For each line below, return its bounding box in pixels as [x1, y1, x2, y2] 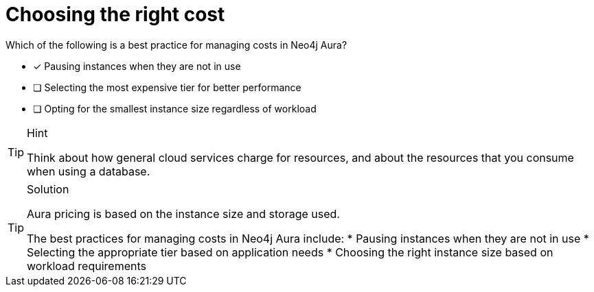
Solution [27, 182, 69, 196]
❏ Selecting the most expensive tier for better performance [33, 81, 301, 93]
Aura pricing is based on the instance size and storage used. [27, 206, 340, 221]
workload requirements [27, 258, 146, 273]
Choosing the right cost [5, 3, 225, 26]
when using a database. [27, 164, 150, 178]
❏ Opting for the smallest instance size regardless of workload [33, 102, 317, 114]
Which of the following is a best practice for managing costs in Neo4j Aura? [5, 38, 347, 51]
